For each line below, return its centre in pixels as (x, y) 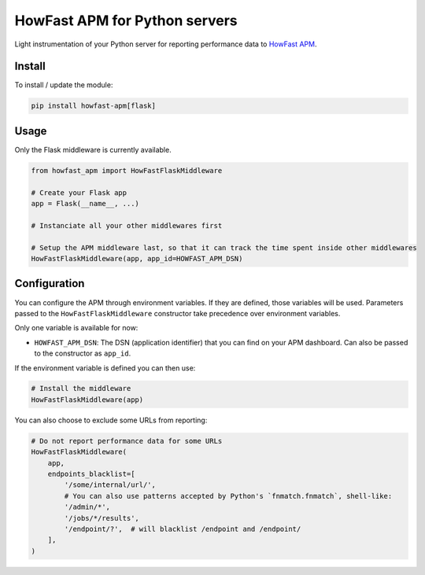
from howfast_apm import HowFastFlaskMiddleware (127, 170)
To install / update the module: (64, 85)
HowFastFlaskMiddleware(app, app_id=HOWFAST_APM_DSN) (137, 259)
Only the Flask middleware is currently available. (93, 149)
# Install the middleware (81, 389)
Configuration (50, 284)
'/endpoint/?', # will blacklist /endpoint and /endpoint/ (183, 529)
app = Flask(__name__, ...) (85, 204)
